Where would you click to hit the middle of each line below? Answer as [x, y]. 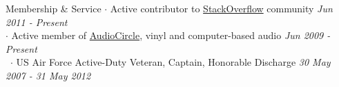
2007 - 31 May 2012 [48, 75]
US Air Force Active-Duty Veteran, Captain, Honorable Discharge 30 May [173, 62]
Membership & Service [54, 8]
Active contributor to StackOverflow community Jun [221, 8]
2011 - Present [37, 22]
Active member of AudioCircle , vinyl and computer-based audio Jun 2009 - [171, 35]
